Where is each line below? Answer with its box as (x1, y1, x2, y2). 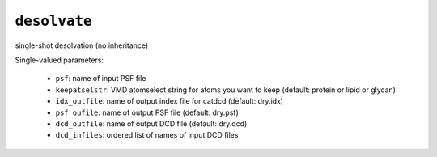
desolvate (15, 12, 92, 30)
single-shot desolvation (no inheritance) (15, 40, 149, 50)
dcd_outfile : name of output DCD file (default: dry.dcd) (55, 118, 248, 129)
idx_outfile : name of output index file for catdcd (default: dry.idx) (55, 96, 283, 106)
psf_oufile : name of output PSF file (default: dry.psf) (55, 108, 239, 117)
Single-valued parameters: (15, 55, 104, 65)
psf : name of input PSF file (55, 74, 146, 83)
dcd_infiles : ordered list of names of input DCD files (55, 130, 239, 140)
